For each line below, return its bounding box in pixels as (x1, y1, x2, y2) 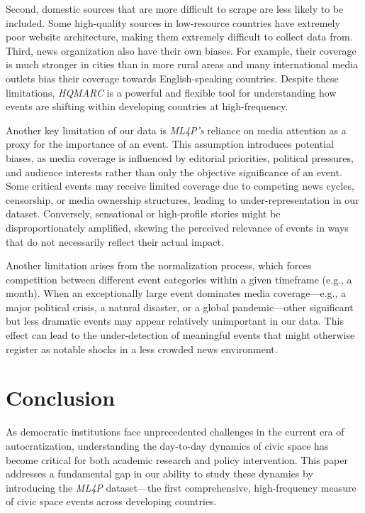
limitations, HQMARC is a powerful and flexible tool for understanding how (6, 85, 337, 99)
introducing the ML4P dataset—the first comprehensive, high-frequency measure (6, 480, 356, 495)
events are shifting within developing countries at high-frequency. (6, 99, 288, 114)
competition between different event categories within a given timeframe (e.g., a (6, 271, 352, 286)
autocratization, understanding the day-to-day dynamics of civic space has (6, 438, 329, 453)
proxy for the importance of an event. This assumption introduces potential (6, 136, 334, 151)
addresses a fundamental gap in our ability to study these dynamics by (6, 466, 313, 481)
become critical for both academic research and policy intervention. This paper (6, 452, 348, 467)
